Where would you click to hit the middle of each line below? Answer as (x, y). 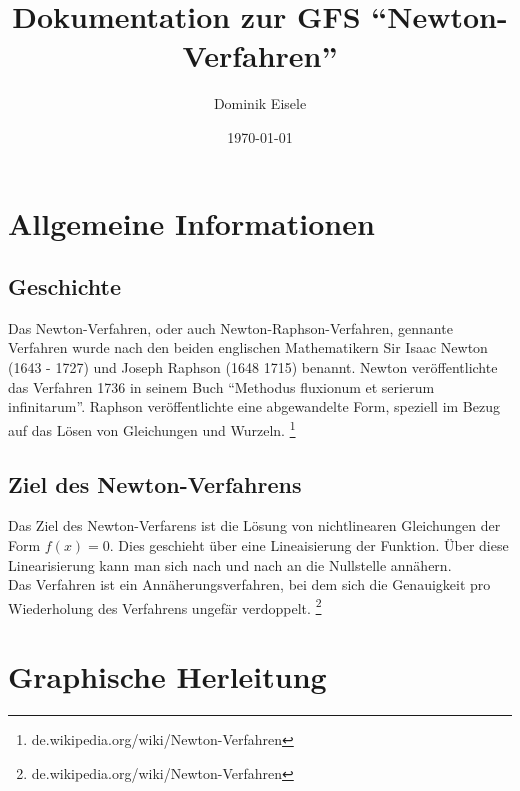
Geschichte (65, 286)
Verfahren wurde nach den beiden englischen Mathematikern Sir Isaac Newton (248, 347)
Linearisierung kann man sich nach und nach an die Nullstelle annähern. (230, 564)
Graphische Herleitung (167, 676)
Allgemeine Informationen (191, 222)
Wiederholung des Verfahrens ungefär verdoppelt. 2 (165, 606)
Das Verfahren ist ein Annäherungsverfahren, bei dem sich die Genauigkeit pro (249, 584)
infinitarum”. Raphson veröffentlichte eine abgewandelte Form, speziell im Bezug (254, 406)
